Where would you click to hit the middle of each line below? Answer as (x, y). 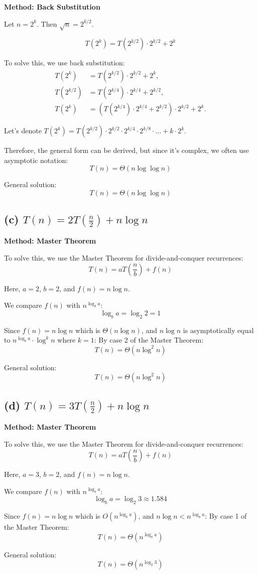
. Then (47, 23)
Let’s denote (23, 131)
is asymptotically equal (218, 330)
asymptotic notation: (36, 160)
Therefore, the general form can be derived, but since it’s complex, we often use (127, 150)
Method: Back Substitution (52, 7)
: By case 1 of (226, 516)
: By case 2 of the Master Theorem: (149, 340)
